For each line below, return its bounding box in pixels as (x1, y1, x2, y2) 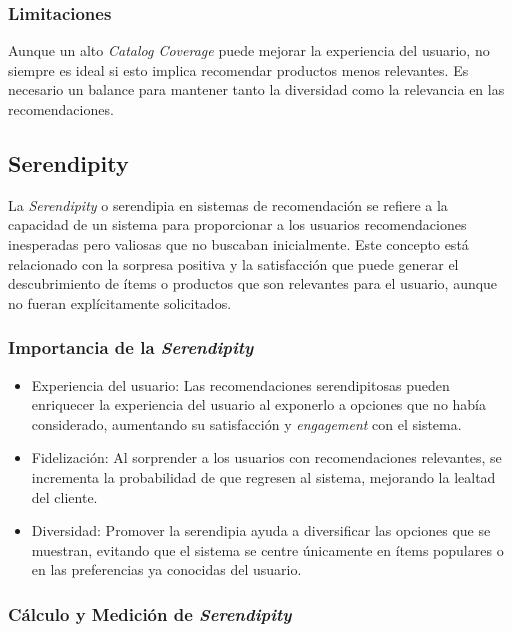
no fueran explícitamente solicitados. (8, 292, 232, 313)
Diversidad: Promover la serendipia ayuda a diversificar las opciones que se (31, 520, 491, 541)
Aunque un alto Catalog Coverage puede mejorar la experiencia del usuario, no (8, 40, 490, 61)
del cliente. (31, 486, 98, 507)
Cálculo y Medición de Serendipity (8, 601, 292, 626)
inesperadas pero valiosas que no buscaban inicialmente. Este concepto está (8, 233, 469, 254)
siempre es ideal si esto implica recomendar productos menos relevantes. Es (8, 59, 469, 80)
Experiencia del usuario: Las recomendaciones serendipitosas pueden (31, 374, 450, 395)
